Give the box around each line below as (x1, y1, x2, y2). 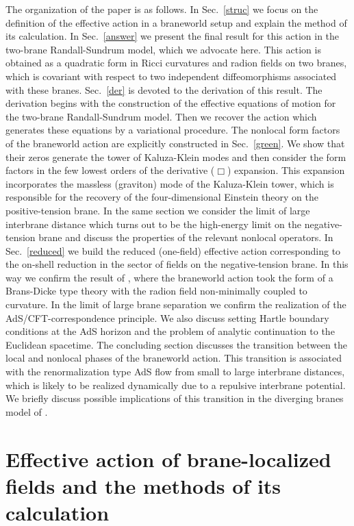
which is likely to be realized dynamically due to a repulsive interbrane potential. (5, 377, 346, 392)
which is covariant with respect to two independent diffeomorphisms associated (5, 68, 337, 83)
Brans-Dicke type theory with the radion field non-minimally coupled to (5, 284, 307, 298)
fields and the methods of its (5, 471, 281, 499)
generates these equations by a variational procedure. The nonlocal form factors (5, 123, 340, 137)
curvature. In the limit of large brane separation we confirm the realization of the (5, 297, 346, 312)
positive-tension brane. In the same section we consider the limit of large (5, 203, 310, 217)
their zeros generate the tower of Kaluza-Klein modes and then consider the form (5, 149, 346, 164)
